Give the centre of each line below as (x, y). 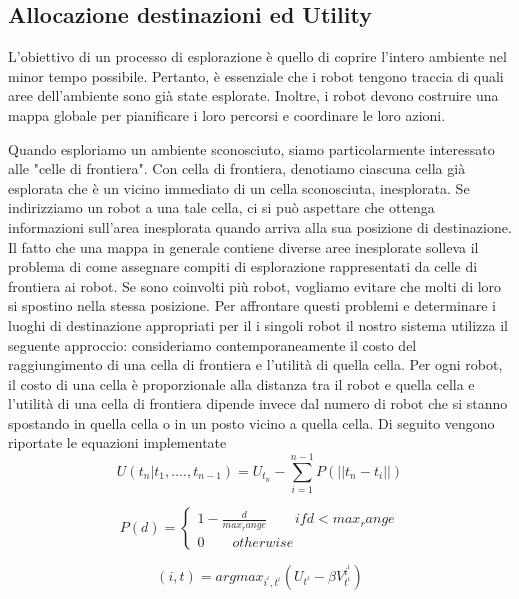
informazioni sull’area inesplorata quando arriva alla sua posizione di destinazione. (260, 226)
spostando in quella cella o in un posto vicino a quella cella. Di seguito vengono (251, 422)
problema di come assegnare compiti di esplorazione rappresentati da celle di (243, 266)
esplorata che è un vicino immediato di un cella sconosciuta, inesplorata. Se (239, 187)
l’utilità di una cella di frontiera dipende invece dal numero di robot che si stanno (258, 403)
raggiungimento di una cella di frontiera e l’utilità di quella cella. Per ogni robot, (255, 364)
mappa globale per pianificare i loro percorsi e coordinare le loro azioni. (227, 114)
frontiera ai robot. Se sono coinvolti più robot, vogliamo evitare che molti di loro (255, 285)
